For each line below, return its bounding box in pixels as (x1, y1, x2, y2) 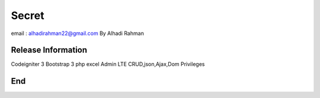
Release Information (11, 45, 88, 55)
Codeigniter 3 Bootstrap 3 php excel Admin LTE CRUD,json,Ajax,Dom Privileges (11, 61, 205, 68)
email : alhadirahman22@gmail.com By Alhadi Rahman (11, 30, 145, 37)
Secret (11, 9, 44, 22)
